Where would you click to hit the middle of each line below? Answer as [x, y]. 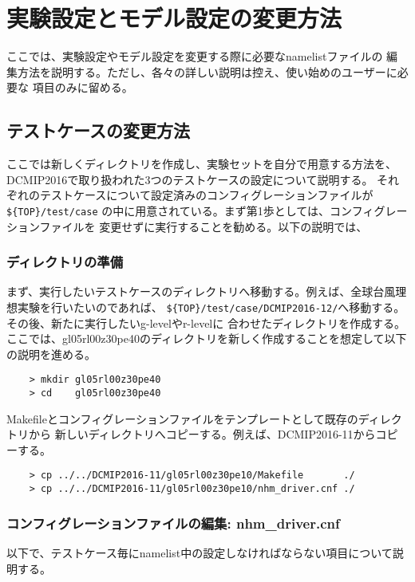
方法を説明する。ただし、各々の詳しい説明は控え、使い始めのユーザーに [207, 71]
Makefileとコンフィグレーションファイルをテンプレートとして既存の [182, 418]
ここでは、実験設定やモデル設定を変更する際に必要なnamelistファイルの [195, 56]
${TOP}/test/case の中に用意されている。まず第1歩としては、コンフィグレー [207, 210]
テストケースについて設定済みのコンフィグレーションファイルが [206, 195]
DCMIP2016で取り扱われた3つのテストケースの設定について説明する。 [190, 179]
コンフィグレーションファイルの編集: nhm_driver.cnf [173, 523]
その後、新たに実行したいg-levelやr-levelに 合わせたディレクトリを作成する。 [206, 322]
